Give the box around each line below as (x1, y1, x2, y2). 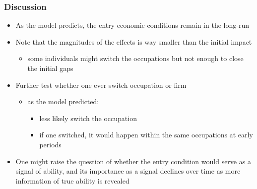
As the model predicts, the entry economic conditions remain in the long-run (15, 20, 249, 30)
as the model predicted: (27, 96, 99, 107)
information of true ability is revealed (15, 175, 129, 186)
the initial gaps (27, 63, 73, 73)
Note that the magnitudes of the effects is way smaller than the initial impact (15, 36, 252, 47)
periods (39, 139, 62, 149)
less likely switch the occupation (39, 113, 137, 123)
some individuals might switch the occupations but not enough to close (27, 53, 244, 63)
